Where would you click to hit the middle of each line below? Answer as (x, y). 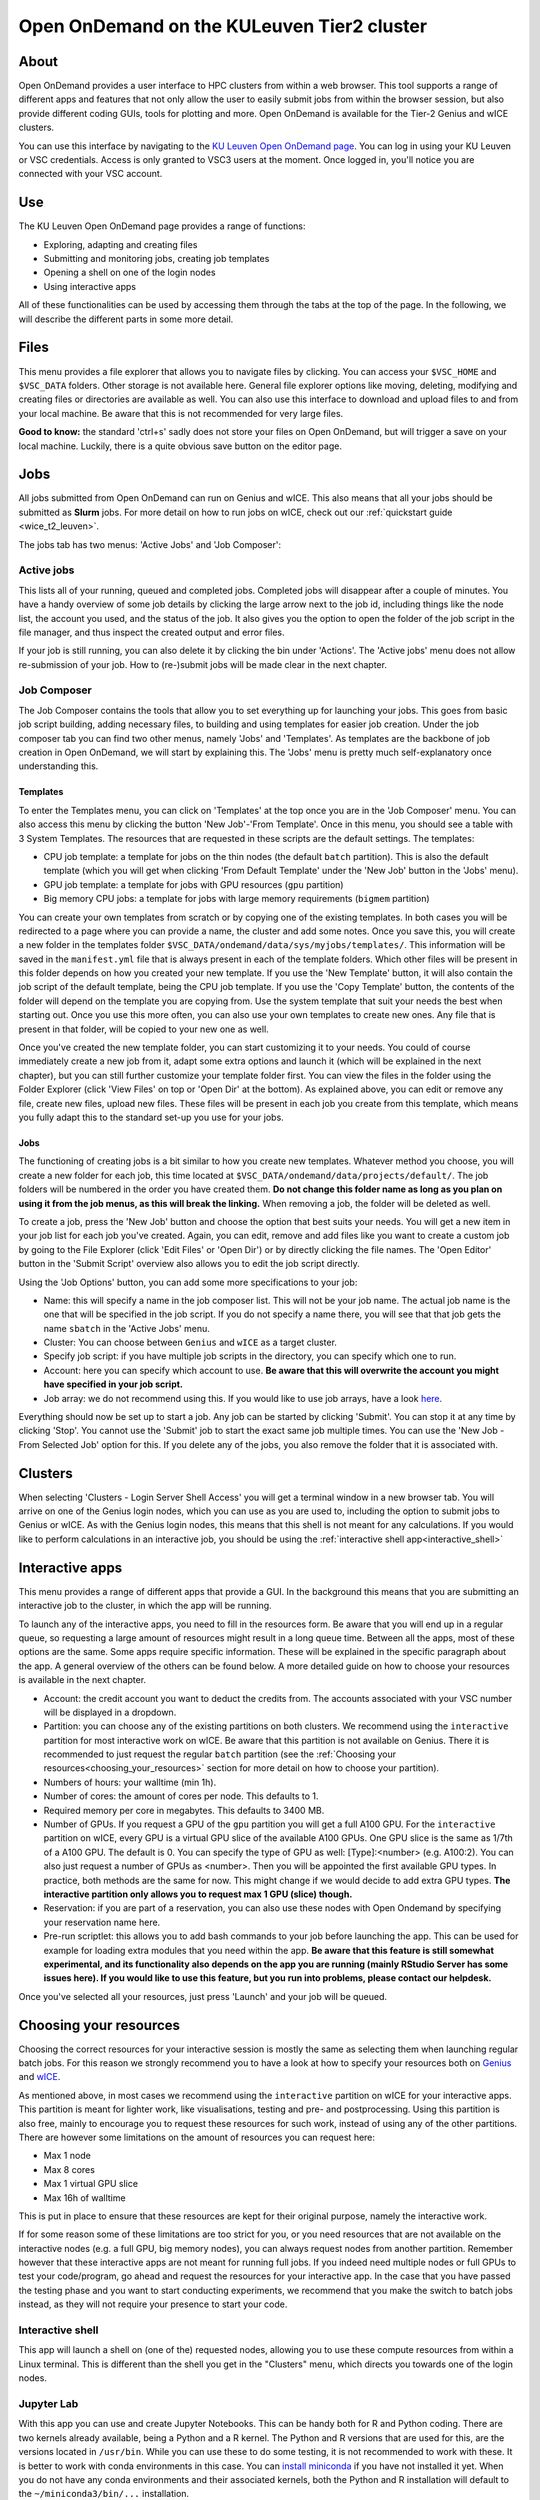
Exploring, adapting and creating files (120, 244)
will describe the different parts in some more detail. (126, 319)
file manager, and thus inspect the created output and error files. (151, 632)
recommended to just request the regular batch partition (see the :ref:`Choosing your (220, 1754)
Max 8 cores (69, 2169)
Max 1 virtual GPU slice (91, 2184)
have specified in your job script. (113, 1384)
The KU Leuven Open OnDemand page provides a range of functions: (162, 226)
